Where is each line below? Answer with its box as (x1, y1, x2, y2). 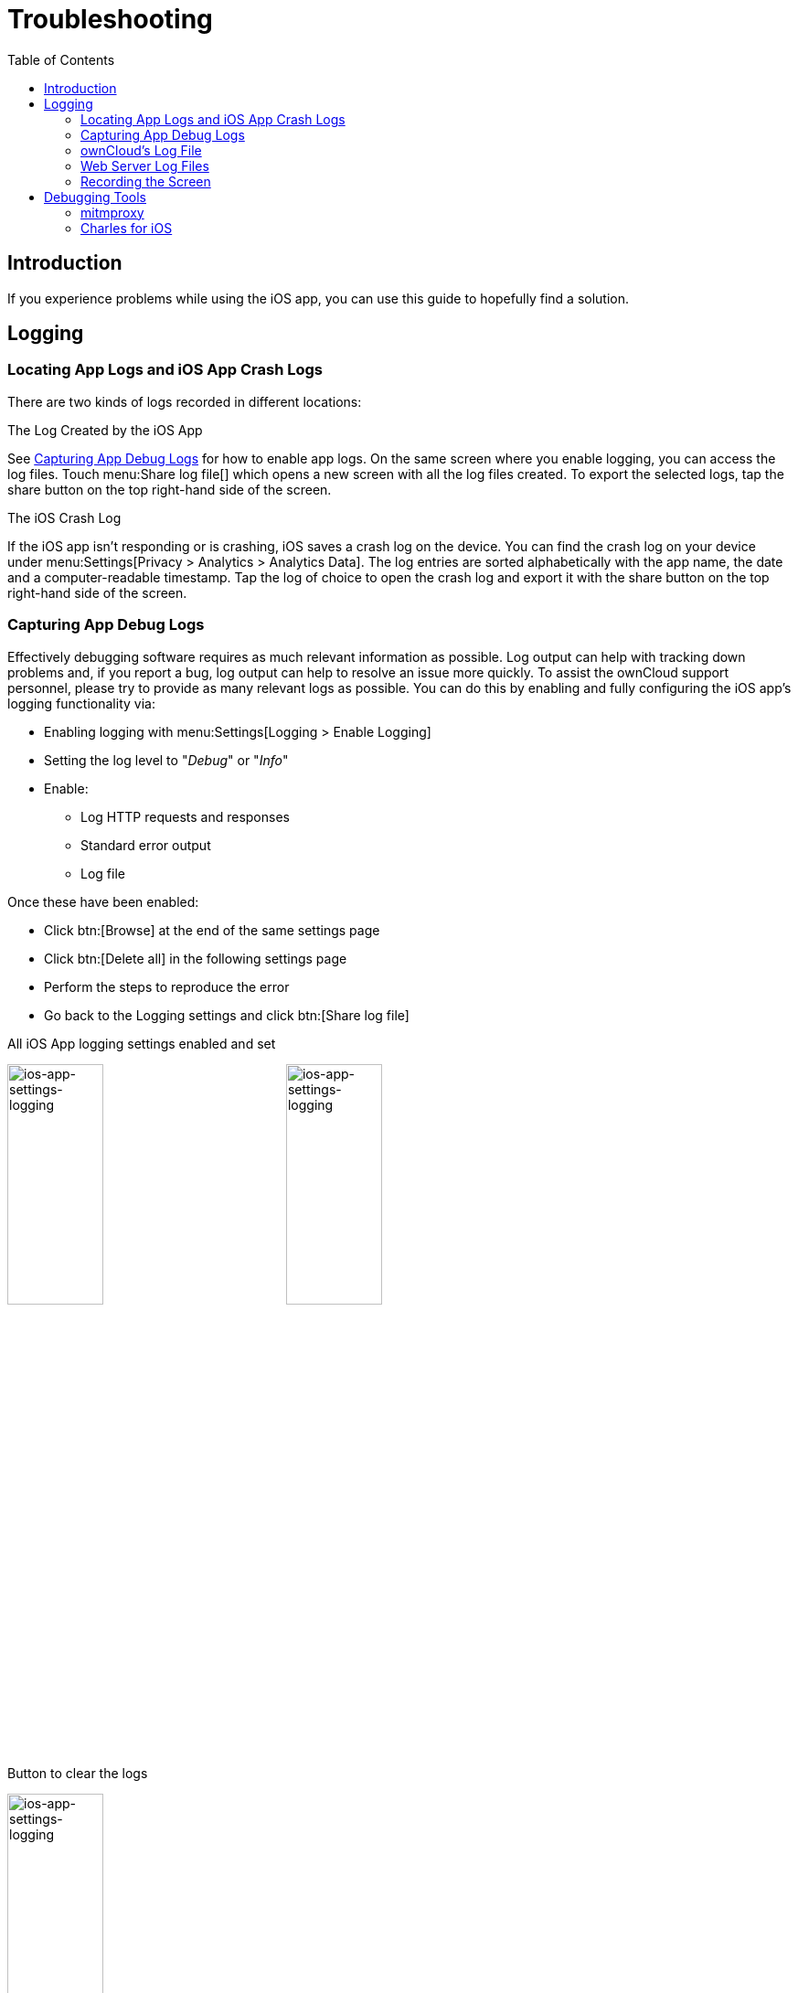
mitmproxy (80, 204, 144, 220)
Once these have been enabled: (7, 893, 199, 910)
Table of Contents (7, 51, 115, 68)
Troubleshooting (7, 4, 213, 35)
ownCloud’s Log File (80, 142, 202, 158)
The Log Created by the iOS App (7, 421, 203, 438)
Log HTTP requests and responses (80, 808, 290, 825)
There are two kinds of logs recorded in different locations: (7, 393, 362, 410)
